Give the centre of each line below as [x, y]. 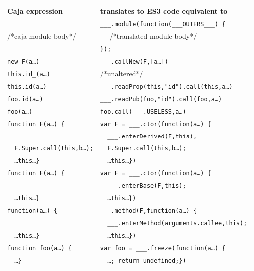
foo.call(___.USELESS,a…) [143, 111]
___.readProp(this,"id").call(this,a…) [166, 86]
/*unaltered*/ [122, 73]
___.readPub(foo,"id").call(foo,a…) [161, 99]
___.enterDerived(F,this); [152, 136]
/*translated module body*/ [153, 36]
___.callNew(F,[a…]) [134, 62]
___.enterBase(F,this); [147, 186]
